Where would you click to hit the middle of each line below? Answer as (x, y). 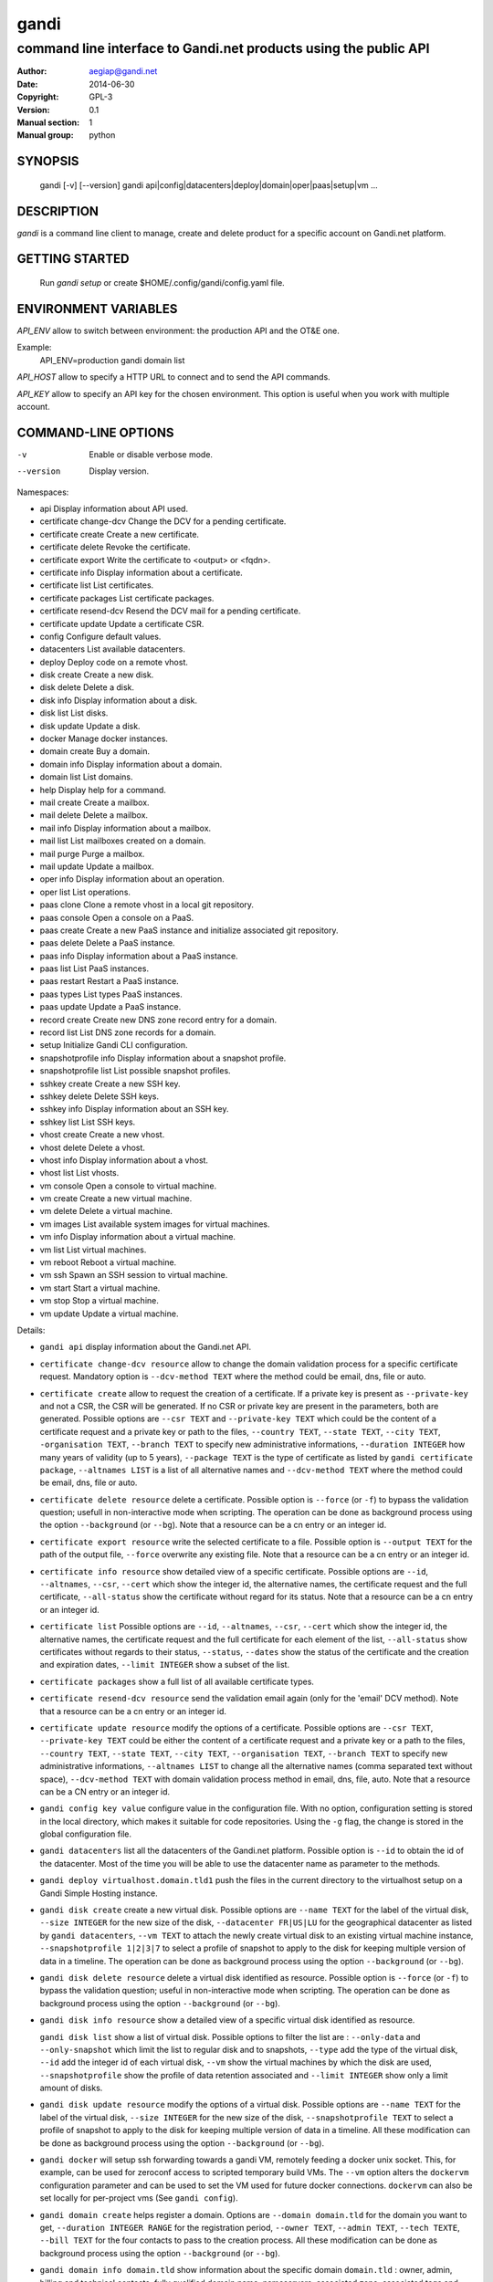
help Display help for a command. (103, 790)
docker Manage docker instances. (104, 738)
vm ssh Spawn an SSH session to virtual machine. (134, 1275)
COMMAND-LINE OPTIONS (95, 432)
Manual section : (48, 122)
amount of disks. (71, 2088)
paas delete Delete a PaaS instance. (107, 943)
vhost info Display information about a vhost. (124, 1160)
